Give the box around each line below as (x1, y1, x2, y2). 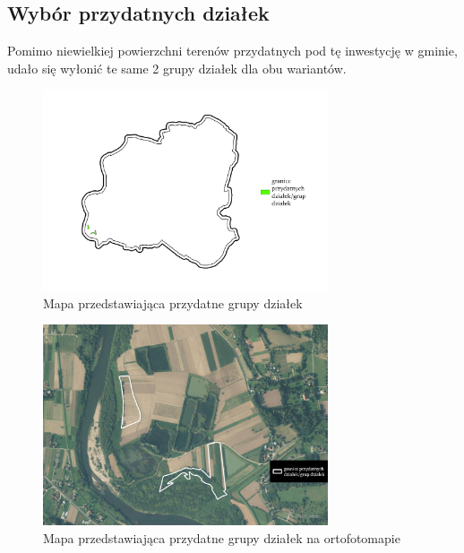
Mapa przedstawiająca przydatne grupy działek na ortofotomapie (43, 528, 400, 547)
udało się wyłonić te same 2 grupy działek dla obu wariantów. (7, 58, 347, 77)
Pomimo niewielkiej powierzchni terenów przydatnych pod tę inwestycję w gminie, (7, 41, 458, 60)
